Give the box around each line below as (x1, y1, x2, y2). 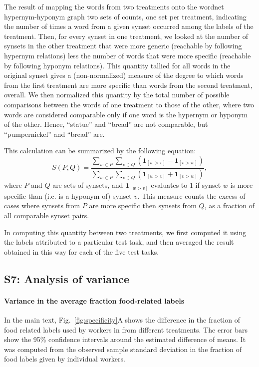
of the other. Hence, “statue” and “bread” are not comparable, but (4, 119, 208, 129)
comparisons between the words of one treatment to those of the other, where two (4, 99, 254, 109)
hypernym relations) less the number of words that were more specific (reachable (4, 50, 251, 60)
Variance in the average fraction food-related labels (4, 295, 185, 306)
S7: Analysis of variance (4, 271, 130, 286)
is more (230, 180, 253, 190)
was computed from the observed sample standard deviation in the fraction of (4, 344, 242, 354)
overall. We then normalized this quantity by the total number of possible (4, 89, 230, 100)
